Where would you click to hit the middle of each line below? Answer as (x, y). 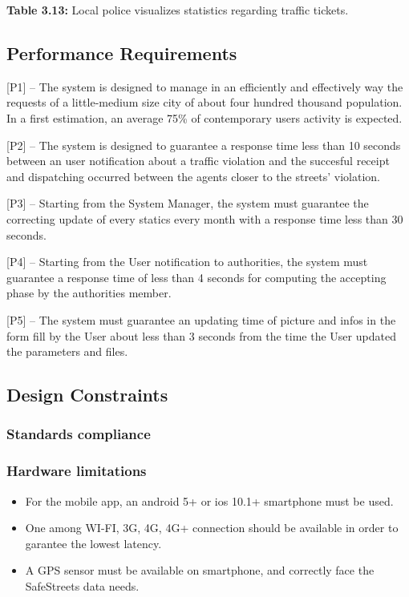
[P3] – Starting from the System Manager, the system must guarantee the (188, 203)
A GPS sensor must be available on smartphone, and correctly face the (200, 570)
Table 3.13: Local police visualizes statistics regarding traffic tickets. (178, 10)
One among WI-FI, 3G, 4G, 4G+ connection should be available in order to (212, 528)
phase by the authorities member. (89, 293)
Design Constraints (87, 395)
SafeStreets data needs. (82, 585)
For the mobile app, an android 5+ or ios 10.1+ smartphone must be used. (209, 500)
